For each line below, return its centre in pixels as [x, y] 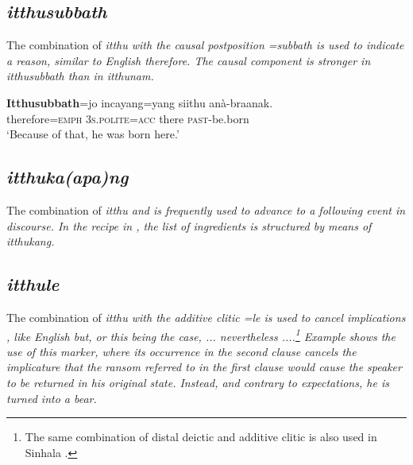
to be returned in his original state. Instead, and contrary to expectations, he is [198, 382]
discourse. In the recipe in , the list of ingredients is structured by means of [189, 225]
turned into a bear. [52, 398]
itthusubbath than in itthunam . [80, 76]
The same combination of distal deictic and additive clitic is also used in [201, 437]
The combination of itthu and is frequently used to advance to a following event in [206, 209]
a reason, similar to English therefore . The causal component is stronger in [189, 60]
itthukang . [31, 241]
